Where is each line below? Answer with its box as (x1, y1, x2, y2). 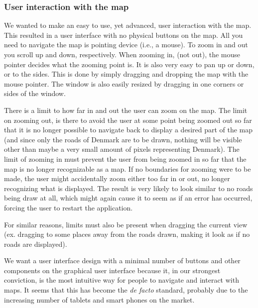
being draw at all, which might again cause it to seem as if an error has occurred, (4, 193, 253, 203)
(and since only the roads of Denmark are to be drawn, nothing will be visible (4, 134, 242, 144)
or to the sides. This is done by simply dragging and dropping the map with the (4, 69, 249, 79)
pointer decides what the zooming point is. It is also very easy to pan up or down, (4, 59, 255, 69)
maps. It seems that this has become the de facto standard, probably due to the (4, 285, 248, 295)
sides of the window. (4, 88, 66, 99)
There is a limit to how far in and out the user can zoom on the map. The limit (4, 104, 248, 115)
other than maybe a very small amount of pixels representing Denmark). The (4, 144, 240, 154)
